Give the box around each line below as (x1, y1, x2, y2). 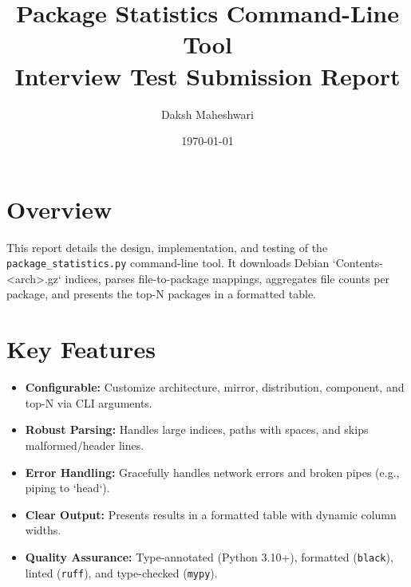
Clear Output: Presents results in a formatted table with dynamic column (25, 506, 397, 522)
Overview (6, 192, 113, 225)
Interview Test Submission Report (14, 59, 401, 92)
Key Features (6, 333, 156, 365)
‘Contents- (332, 254, 383, 271)
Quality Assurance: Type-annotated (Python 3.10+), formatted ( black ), (25, 548, 393, 565)
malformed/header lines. (25, 436, 144, 453)
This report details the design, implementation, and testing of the (6, 238, 328, 255)
